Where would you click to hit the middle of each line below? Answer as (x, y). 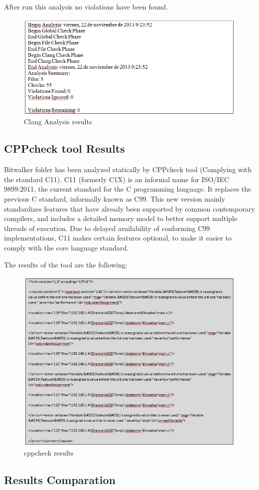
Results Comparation (60, 480)
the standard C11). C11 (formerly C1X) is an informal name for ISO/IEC (117, 179)
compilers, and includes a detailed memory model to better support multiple (121, 218)
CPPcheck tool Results (65, 148)
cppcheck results (49, 453)
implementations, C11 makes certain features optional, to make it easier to (118, 238)
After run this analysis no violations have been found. (86, 6)
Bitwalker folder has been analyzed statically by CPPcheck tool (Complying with (128, 169)
